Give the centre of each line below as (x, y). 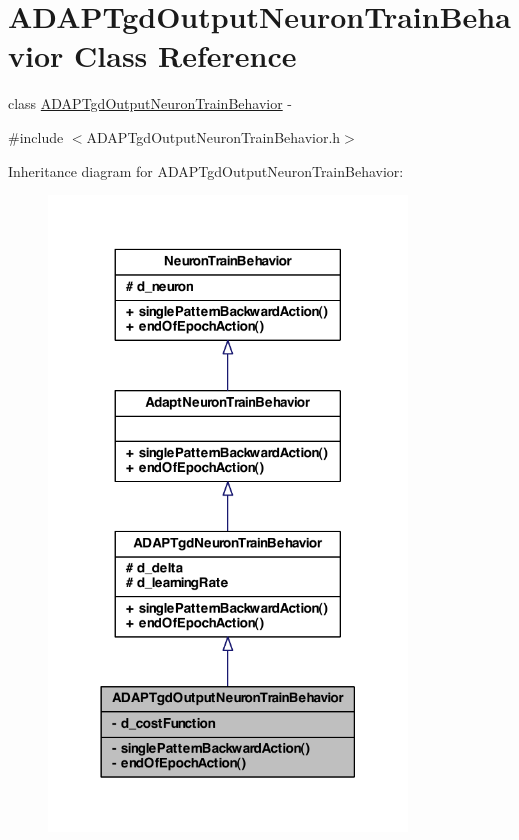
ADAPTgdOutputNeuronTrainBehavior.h (213, 136)
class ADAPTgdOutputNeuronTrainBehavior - (150, 103)
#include (36, 136)
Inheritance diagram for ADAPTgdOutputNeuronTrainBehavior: (206, 170)
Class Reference (185, 55)
